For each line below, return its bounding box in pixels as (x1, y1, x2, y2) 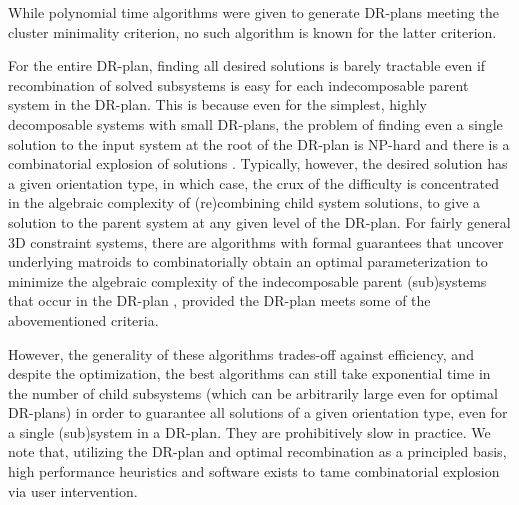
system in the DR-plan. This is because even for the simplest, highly (8, 94, 427, 115)
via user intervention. (8, 480, 138, 501)
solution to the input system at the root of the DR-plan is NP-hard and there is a (8, 133, 510, 154)
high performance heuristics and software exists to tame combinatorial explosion (8, 461, 500, 482)
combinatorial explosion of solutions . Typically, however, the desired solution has (8, 153, 508, 174)
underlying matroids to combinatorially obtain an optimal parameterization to (8, 251, 488, 272)
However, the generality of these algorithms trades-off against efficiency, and (8, 343, 474, 364)
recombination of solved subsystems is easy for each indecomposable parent (8, 74, 469, 95)
